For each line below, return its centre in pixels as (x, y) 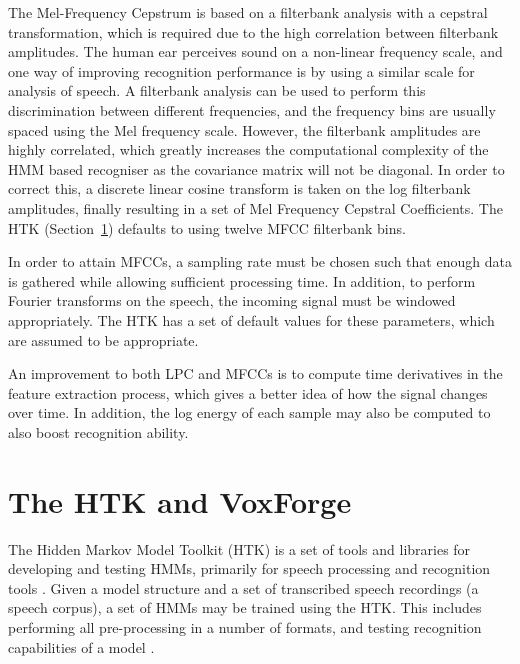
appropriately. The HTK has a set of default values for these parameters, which (251, 319)
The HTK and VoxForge (180, 500)
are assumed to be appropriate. (103, 339)
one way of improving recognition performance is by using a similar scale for (241, 70)
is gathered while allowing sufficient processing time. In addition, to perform (242, 280)
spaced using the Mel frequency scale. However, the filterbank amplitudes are (244, 129)
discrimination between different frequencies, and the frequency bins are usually (252, 109)
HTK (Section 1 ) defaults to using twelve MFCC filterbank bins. (207, 227)
